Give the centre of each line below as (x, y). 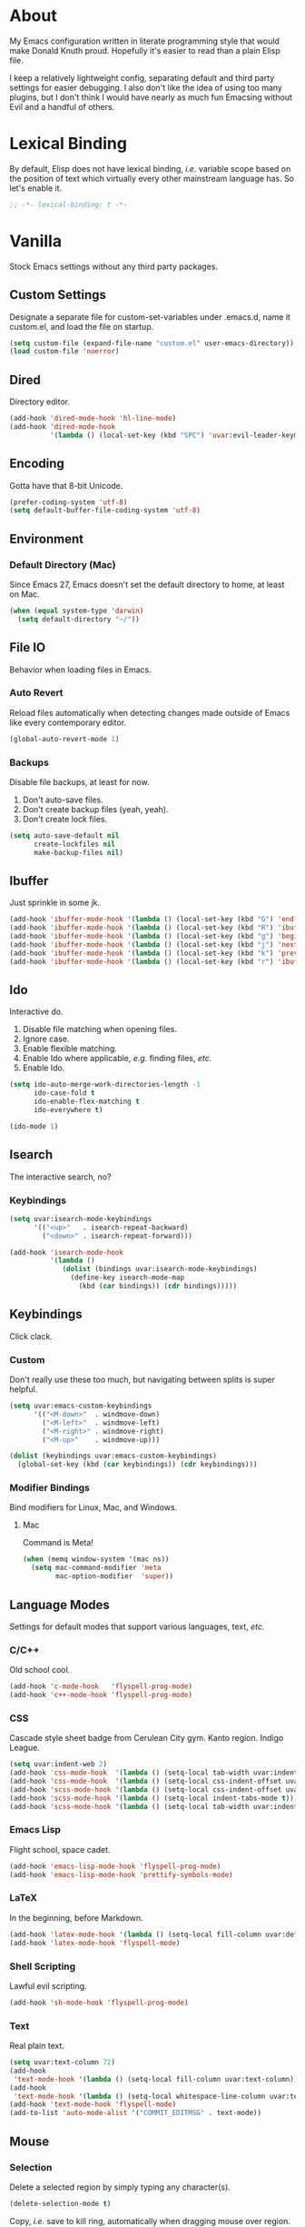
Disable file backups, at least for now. (79, 781)
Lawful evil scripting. (49, 1985)
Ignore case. (46, 1039)
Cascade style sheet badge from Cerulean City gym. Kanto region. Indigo (147, 1738)
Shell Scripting (43, 1966)
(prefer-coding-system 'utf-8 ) (69, 502)
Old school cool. (40, 1670)
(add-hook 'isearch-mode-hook (67, 1252)
